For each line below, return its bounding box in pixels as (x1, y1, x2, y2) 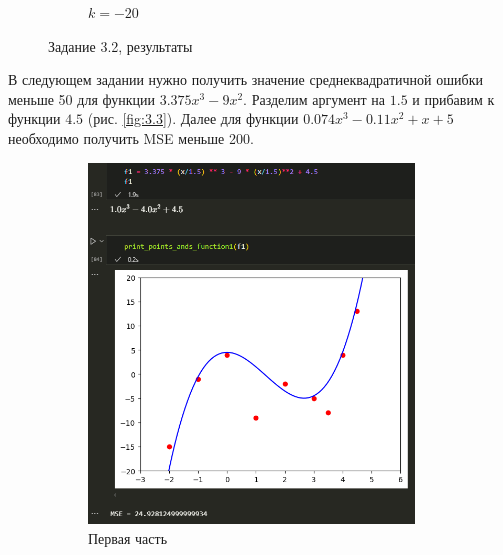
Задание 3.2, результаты (48, 35, 193, 56)
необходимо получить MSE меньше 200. (8, 127, 254, 148)
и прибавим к (412, 88, 495, 109)
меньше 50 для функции (8, 88, 155, 109)
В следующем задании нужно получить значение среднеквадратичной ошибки (8, 69, 483, 90)
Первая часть (88, 527, 168, 548)
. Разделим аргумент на (243, 88, 386, 109)
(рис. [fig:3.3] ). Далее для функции (87, 108, 299, 129)
